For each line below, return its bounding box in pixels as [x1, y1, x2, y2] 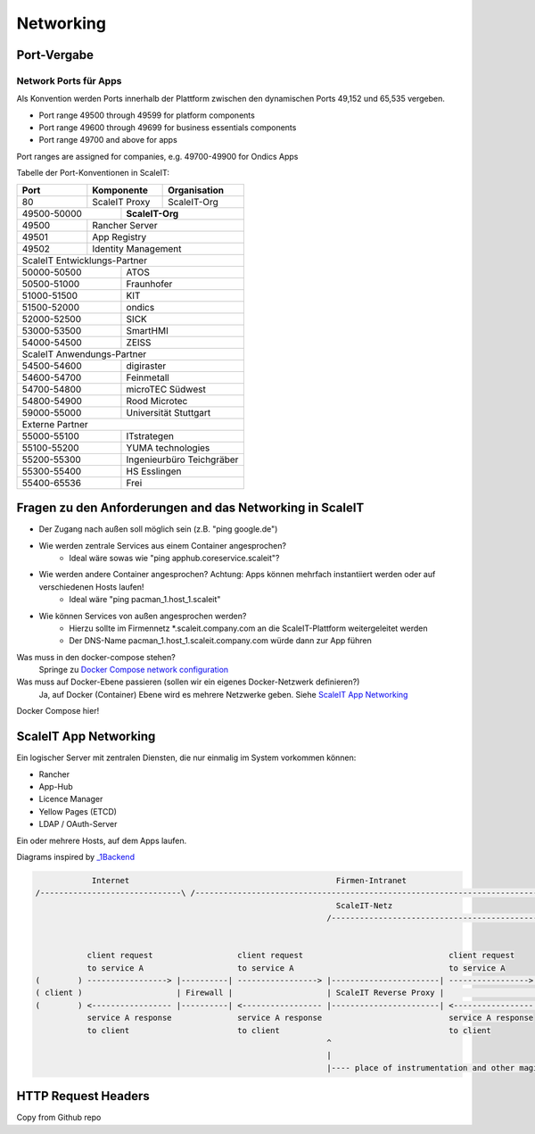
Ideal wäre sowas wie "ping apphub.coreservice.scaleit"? [69, 552, 280, 563]
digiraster [126, 360, 167, 372]
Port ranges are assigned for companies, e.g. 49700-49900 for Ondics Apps [16, 151, 299, 161]
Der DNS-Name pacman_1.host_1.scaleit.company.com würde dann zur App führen [69, 635, 372, 646]
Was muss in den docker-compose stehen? [16, 651, 176, 662]
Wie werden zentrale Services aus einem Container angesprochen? [38, 540, 287, 550]
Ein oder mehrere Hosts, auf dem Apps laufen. [16, 835, 187, 846]
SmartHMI [126, 324, 169, 336]
